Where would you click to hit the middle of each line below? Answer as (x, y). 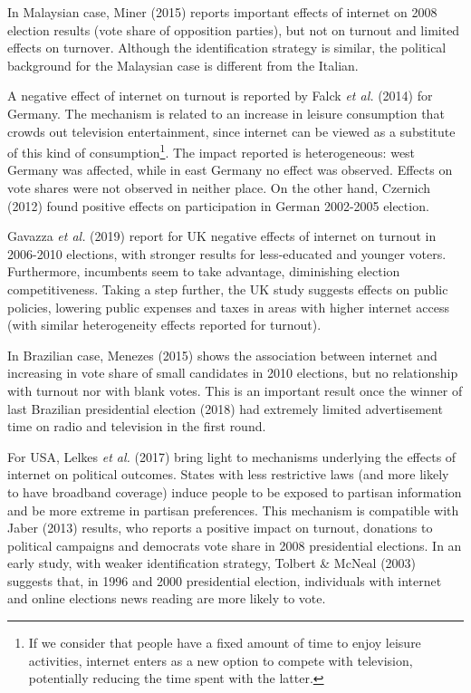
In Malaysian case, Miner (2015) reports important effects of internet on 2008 (222, 12)
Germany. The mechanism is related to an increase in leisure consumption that (226, 113)
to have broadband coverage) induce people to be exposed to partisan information (235, 491)
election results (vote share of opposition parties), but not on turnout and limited (234, 29)
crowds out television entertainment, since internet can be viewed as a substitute (231, 131)
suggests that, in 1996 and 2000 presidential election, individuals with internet (225, 580)
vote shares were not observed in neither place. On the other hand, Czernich (219, 188)
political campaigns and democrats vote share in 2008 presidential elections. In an (235, 545)
